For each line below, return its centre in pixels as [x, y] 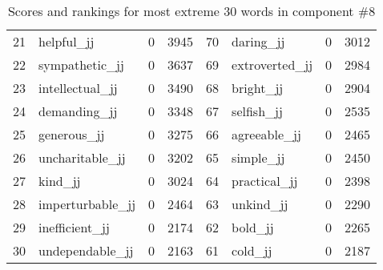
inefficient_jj [74, 227]
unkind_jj [260, 204]
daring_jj [258, 41]
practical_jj [265, 181]
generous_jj [72, 134]
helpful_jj [67, 41]
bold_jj [253, 227]
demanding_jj [78, 111]
